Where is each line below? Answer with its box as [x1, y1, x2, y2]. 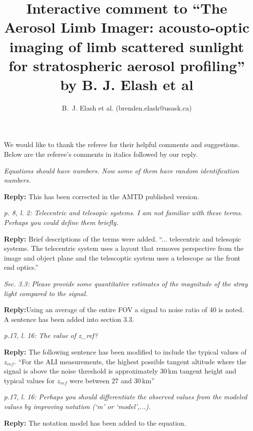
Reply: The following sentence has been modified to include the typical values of [4, 346, 247, 356]
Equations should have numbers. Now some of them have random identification [4, 165, 239, 175]
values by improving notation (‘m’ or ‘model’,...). [4, 401, 151, 411]
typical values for [4, 375, 55, 385]
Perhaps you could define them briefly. [4, 217, 118, 227]
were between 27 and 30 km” [69, 375, 155, 385]
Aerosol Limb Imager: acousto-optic [4, 17, 250, 37]
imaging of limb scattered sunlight [9, 36, 244, 56]
